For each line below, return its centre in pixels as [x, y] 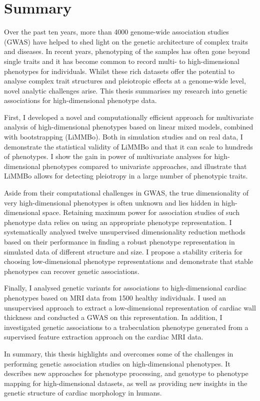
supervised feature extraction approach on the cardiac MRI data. [104, 337]
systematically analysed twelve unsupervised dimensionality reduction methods [125, 232]
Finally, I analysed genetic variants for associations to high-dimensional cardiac [125, 288]
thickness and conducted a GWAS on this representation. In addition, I [113, 317]
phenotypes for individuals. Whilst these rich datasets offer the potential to [119, 71]
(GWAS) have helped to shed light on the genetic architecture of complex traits [126, 41]
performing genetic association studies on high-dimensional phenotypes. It [117, 363]
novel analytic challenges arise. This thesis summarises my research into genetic [126, 90]
